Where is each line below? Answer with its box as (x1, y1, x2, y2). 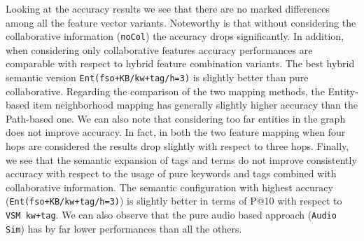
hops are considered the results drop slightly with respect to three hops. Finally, (6, 139, 349, 153)
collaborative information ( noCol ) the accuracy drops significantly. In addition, (6, 29, 344, 43)
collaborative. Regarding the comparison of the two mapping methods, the (6, 83, 325, 98)
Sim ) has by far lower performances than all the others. (6, 221, 242, 235)
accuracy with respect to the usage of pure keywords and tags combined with (6, 166, 337, 181)
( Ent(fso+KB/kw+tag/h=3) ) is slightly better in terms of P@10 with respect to (6, 193, 342, 208)
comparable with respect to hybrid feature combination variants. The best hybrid (6, 56, 355, 71)
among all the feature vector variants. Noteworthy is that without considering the (6, 15, 356, 29)
